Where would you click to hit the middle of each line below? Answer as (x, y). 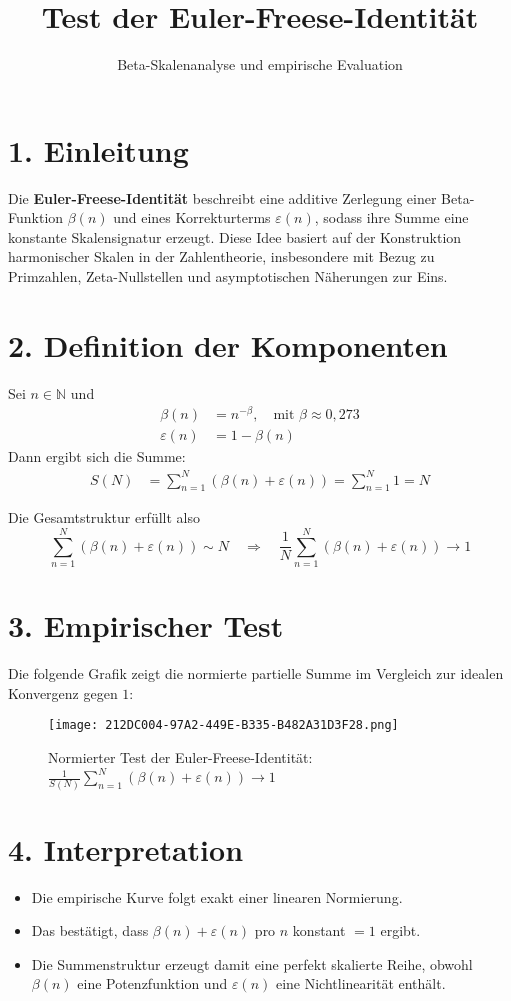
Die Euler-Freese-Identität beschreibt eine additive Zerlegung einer (222, 197)
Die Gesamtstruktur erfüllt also (104, 517)
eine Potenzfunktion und (152, 983)
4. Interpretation (126, 848)
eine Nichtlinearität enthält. (360, 983)
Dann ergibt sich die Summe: (97, 456)
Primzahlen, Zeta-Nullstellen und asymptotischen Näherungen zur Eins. (228, 276)
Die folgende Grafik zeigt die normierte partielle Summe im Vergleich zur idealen (256, 673)
